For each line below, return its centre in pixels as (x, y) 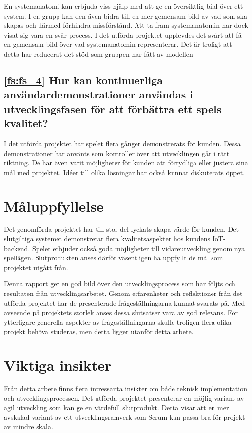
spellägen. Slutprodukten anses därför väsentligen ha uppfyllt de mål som (114, 258)
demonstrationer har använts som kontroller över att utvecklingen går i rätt (117, 153)
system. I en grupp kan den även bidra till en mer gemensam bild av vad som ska (126, 15)
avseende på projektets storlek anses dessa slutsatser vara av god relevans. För (121, 312)
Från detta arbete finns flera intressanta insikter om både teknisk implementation (126, 388)
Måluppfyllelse (54, 206)
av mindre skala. (29, 426)
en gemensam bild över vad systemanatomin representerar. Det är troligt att (118, 44)
